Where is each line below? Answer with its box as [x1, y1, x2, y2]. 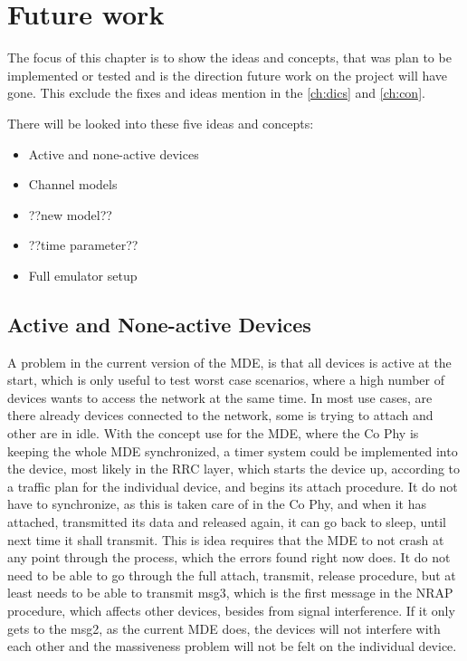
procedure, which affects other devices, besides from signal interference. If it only [7, 600, 455, 619]
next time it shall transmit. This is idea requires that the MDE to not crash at [7, 530, 444, 549]
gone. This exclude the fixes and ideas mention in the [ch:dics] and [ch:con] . [7, 83, 425, 102]
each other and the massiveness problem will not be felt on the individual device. [7, 637, 457, 656]
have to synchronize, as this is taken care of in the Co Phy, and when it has [7, 494, 427, 513]
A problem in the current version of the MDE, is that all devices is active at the [7, 352, 452, 371]
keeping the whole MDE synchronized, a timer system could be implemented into [7, 441, 458, 460]
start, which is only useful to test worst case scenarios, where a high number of [7, 370, 444, 389]
